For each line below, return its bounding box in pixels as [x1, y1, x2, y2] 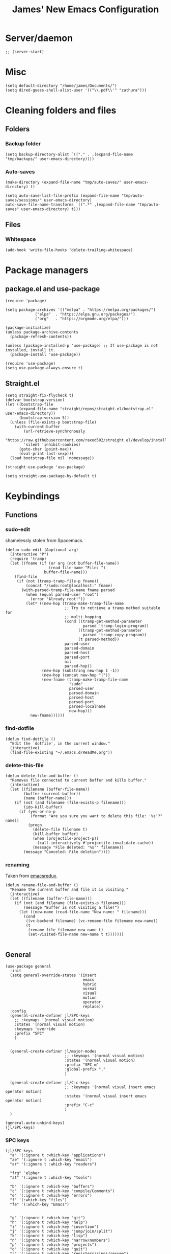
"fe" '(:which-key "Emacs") [10, 1202, 70, 1207]
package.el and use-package [5, 285, 100, 294]
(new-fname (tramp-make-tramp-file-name [41, 677, 129, 682]
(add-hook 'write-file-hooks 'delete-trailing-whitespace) [5, 247, 133, 253]
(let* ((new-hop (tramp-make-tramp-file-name [25, 601, 124, 607]
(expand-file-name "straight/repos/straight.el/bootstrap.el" [18, 406, 154, 411]
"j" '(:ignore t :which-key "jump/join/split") [10, 1229, 113, 1234]
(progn [27, 822, 42, 828]
